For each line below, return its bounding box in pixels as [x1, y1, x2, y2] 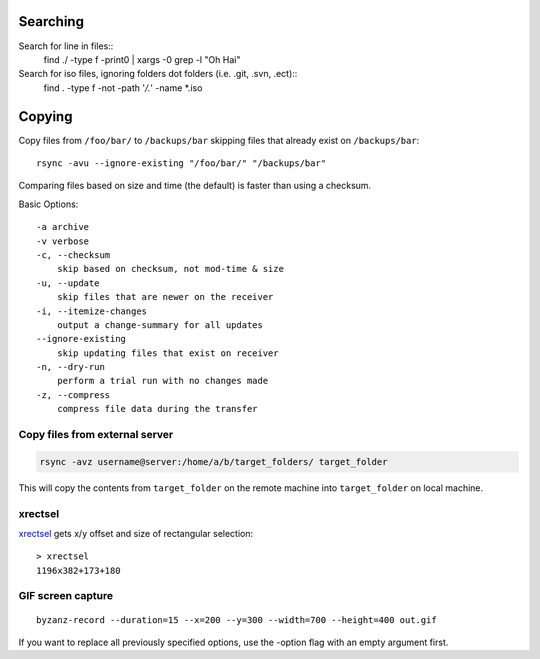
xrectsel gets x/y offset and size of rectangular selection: [18, 527, 254, 539]
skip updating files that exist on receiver [56, 347, 279, 359]
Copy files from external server [18, 428, 174, 441]
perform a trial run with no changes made [56, 375, 269, 387]
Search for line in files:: [18, 40, 114, 52]
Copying [18, 108, 73, 125]
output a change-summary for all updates [56, 319, 264, 330]
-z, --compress [36, 389, 111, 400]
